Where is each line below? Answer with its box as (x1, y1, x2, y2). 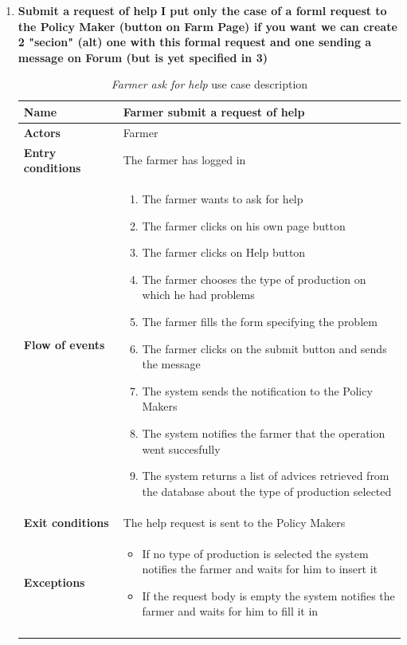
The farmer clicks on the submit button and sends (142, 340, 387, 356)
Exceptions (23, 573, 85, 590)
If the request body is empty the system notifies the (142, 587, 395, 604)
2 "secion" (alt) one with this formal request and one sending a (18, 33, 372, 50)
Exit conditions (23, 513, 109, 530)
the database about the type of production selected (142, 482, 392, 499)
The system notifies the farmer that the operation (142, 425, 385, 442)
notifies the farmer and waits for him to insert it (142, 560, 378, 577)
